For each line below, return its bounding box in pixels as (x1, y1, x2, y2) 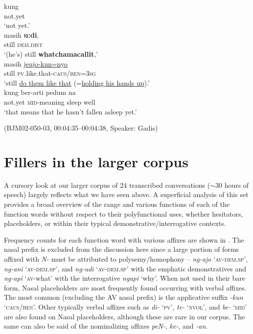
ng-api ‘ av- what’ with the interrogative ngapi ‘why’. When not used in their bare (4, 273, 245, 283)
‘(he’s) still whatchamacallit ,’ (4, 48, 98, 59)
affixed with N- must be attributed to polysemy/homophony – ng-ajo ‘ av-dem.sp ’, (4, 254, 248, 264)
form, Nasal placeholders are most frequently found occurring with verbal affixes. (4, 282, 247, 292)
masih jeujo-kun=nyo (4, 58, 68, 68)
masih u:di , (4, 29, 39, 40)
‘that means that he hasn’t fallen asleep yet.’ (4, 106, 137, 116)
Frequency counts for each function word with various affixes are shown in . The (4, 234, 244, 245)
